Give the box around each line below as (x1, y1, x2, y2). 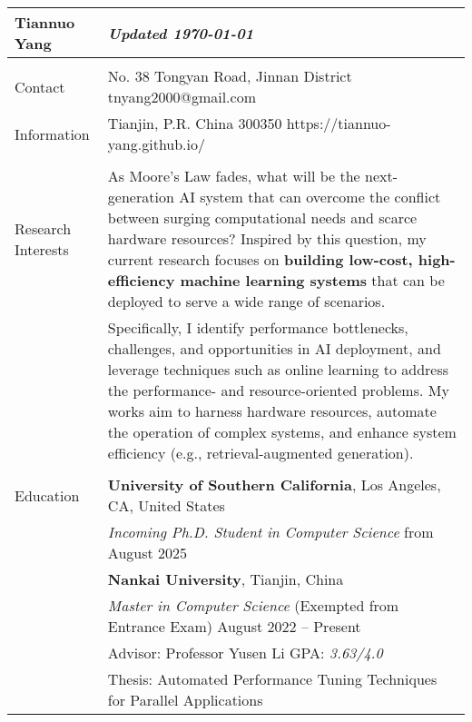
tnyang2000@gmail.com (107, 86, 256, 107)
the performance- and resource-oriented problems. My (107, 380, 449, 401)
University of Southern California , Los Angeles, (107, 474, 441, 495)
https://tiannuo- (286, 113, 391, 134)
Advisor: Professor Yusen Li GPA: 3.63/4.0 (107, 642, 383, 663)
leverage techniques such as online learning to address (107, 359, 449, 380)
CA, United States (107, 495, 225, 516)
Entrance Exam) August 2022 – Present (107, 616, 361, 637)
